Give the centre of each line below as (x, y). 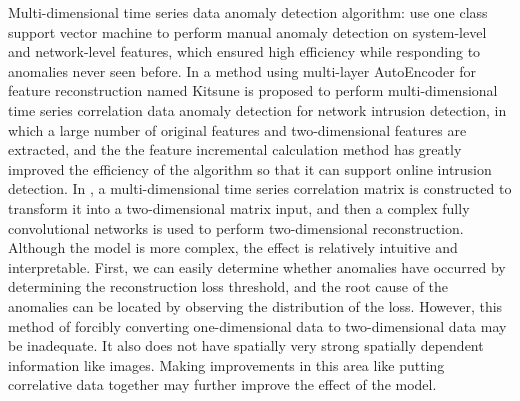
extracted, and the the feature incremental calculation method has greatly (235, 149)
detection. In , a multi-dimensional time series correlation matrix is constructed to (260, 188)
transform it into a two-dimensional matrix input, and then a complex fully (239, 207)
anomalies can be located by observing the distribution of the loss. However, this (255, 305)
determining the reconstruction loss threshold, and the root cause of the (228, 286)
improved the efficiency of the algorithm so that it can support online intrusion (250, 168)
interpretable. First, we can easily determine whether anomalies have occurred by (257, 266)
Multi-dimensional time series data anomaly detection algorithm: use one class (248, 12)
